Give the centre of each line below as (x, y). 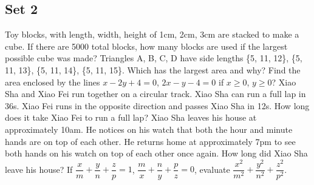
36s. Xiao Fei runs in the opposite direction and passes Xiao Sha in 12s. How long (157, 105)
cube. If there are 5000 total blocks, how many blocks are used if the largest (146, 46)
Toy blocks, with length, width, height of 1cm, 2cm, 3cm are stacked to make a (152, 34)
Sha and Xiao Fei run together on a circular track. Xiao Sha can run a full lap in (155, 94)
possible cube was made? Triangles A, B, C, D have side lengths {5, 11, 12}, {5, (154, 58)
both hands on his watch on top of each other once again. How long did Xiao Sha (156, 153)
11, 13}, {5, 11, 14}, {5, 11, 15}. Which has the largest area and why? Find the (153, 69)
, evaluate (212, 169)
